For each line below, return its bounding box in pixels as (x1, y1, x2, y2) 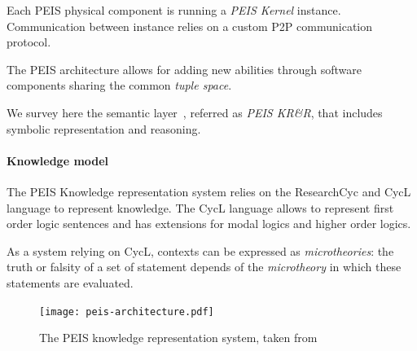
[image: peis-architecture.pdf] (39, 305, 214, 318)
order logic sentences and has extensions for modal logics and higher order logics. (7, 215, 411, 232)
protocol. (7, 33, 51, 50)
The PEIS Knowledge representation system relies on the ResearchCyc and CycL (7, 182, 411, 200)
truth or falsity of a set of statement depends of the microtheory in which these (7, 258, 402, 275)
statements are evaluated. (7, 274, 134, 291)
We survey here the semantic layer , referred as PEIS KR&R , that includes (7, 103, 383, 121)
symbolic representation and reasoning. (7, 120, 201, 137)
